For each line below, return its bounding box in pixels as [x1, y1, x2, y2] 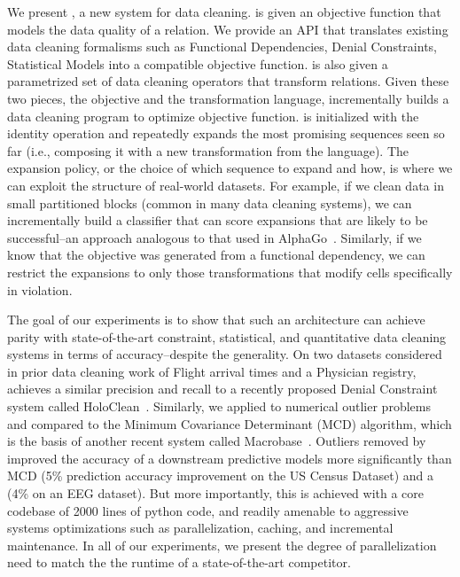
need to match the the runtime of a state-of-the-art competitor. [7, 553, 351, 572]
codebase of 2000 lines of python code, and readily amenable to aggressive [7, 501, 409, 519]
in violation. [7, 280, 73, 299]
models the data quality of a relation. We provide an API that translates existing [7, 19, 448, 38]
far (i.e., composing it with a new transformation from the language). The [7, 141, 409, 160]
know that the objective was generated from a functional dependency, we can [7, 246, 425, 264]
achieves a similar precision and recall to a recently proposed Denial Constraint [7, 379, 438, 398]
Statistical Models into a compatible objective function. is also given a [7, 54, 388, 73]
